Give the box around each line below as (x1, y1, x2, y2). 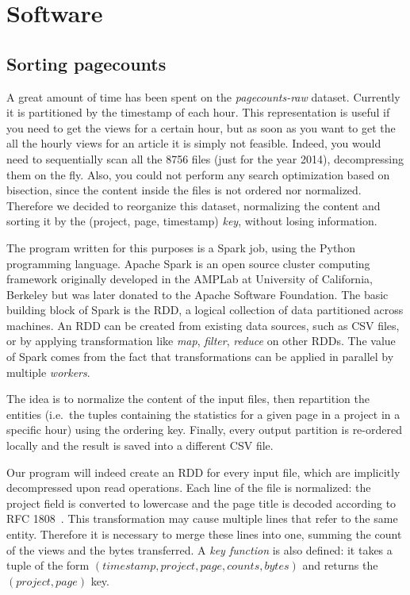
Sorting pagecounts (6, 51, 167, 75)
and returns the (302, 557, 378, 574)
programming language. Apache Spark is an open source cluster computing (6, 255, 370, 271)
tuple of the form (6, 557, 90, 574)
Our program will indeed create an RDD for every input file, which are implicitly (6, 463, 400, 480)
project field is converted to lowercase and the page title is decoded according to (6, 494, 397, 511)
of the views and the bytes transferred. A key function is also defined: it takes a (6, 541, 393, 558)
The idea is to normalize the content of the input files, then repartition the (6, 390, 370, 407)
